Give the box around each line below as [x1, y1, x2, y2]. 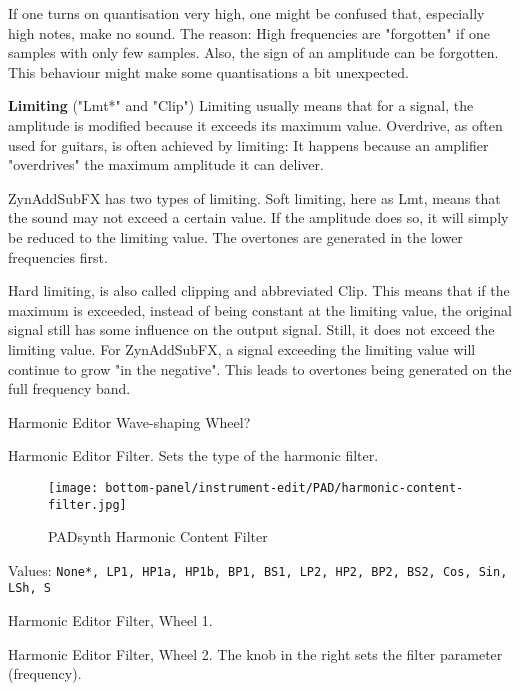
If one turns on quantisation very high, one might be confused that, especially [8, 3, 485, 23]
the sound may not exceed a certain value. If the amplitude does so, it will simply [8, 207, 509, 228]
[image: [48, 480, 99, 495]
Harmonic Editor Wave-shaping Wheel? [8, 411, 251, 432]
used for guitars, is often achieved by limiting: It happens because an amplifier [8, 134, 489, 155]
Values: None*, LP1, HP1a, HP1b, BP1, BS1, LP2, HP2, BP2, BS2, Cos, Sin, [8, 559, 508, 580]
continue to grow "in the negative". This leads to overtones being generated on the [8, 358, 512, 379]
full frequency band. [8, 378, 131, 399]
